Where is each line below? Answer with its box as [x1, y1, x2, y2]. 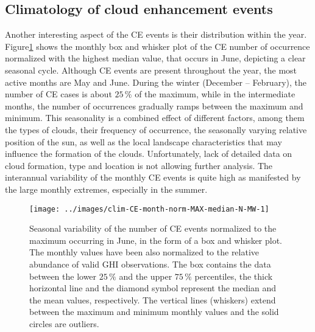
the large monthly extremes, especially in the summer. [5, 182, 208, 195]
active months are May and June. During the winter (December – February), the [5, 75, 306, 88]
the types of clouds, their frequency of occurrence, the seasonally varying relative [5, 123, 307, 136]
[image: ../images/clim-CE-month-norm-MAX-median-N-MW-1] [29, 204, 269, 213]
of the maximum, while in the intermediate [135, 88, 296, 100]
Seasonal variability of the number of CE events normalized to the [29, 222, 277, 235]
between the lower [29, 269, 97, 282]
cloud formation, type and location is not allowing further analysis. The [5, 159, 273, 171]
